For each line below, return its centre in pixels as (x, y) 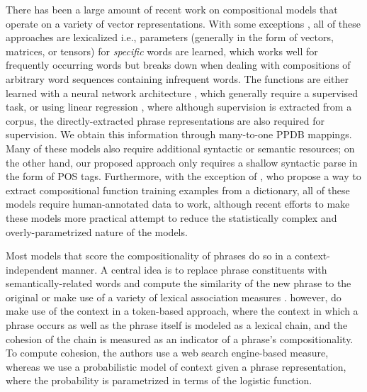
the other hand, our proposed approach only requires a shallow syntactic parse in (182, 162)
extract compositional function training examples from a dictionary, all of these (178, 190)
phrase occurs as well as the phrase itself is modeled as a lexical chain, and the (177, 325)
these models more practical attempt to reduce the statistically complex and (171, 217)
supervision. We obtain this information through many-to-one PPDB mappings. (179, 134)
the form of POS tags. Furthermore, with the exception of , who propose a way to (183, 176)
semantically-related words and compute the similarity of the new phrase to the (179, 283)
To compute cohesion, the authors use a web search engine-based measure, (167, 353)
